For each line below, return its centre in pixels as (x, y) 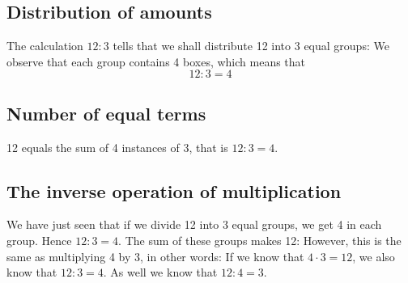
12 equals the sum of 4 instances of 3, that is (117, 147)
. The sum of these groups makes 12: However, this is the (260, 240)
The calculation (45, 46)
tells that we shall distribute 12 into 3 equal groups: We (251, 46)
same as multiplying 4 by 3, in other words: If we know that (155, 256)
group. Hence (39, 240)
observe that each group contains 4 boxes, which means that (156, 61)
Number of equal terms (106, 113)
